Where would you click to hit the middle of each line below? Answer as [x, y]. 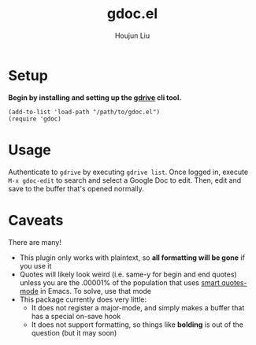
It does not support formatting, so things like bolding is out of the [137, 325]
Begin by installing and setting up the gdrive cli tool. [95, 97]
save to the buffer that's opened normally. [76, 188]
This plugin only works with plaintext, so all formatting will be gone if [132, 258]
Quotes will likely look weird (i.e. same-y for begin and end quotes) [128, 274]
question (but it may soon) [74, 332]
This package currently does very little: [83, 299]
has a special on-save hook [76, 316]
